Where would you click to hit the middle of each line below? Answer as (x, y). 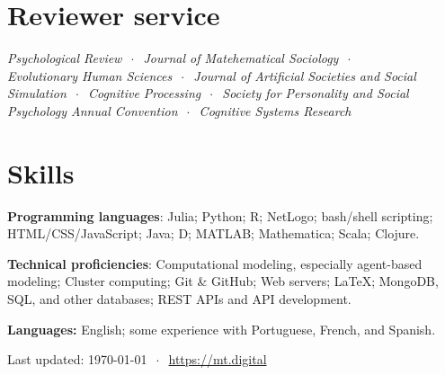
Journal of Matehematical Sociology (241, 58)
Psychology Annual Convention (93, 110)
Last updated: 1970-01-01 (77, 359)
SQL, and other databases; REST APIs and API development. (179, 299)
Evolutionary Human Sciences (90, 75)
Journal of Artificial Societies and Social (305, 75)
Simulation (37, 93)
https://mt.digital (218, 359)
